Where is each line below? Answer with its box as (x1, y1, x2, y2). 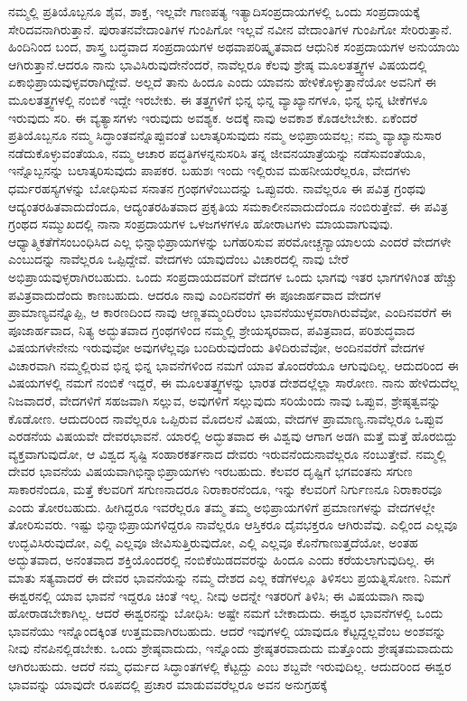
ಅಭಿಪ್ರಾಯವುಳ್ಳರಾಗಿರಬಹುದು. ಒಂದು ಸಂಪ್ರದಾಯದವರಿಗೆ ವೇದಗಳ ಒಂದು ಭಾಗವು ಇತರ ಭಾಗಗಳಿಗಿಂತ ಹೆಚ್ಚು (8, 266, 458, 285)
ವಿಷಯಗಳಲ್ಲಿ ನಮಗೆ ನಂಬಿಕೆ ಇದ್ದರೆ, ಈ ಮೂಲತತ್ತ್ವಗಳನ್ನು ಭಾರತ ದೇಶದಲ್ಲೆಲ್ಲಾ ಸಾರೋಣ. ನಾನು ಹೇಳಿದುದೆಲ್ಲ (8, 373, 459, 392)
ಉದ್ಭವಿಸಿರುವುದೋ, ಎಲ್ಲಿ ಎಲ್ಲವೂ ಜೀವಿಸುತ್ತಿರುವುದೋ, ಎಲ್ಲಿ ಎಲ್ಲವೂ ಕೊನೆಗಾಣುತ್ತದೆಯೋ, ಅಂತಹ (8, 532, 418, 551)
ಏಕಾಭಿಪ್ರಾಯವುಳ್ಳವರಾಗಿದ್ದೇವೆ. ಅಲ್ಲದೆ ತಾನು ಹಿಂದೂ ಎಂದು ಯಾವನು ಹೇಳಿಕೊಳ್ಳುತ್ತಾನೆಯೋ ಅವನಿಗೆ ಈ (8, 72, 437, 91)
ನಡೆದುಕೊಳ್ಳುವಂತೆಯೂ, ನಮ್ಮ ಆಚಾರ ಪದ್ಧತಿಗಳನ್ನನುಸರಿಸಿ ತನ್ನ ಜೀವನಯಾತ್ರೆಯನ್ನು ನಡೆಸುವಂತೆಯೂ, (8, 143, 426, 162)
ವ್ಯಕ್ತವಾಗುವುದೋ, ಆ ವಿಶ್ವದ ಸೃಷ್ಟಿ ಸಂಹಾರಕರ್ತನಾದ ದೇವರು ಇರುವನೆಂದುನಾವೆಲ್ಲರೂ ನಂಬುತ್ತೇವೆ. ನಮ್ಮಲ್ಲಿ (8, 444, 446, 463)
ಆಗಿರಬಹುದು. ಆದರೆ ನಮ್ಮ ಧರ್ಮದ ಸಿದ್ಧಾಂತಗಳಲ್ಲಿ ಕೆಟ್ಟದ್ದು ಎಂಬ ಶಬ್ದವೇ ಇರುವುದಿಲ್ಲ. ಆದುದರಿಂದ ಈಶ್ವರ (8, 656, 452, 675)
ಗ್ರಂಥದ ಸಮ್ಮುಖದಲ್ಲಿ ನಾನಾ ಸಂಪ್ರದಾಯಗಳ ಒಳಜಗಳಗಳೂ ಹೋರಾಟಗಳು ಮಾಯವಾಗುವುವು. (8, 214, 394, 233)
